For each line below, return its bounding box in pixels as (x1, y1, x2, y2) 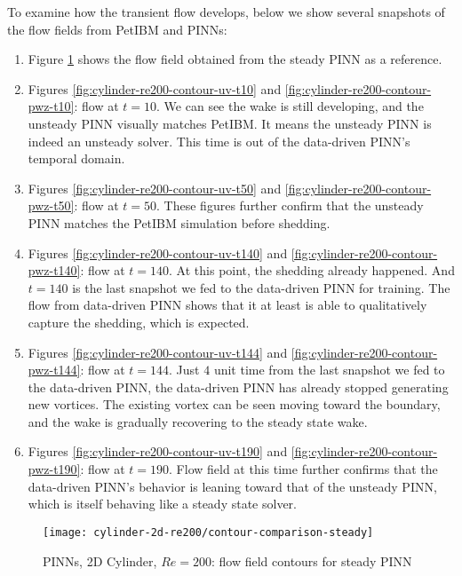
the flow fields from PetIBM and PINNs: (7, 20, 227, 38)
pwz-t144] (28, 360, 81, 379)
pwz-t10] (28, 97, 75, 115)
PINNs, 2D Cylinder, (43, 551, 157, 570)
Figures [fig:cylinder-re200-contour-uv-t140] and (28, 243, 288, 262)
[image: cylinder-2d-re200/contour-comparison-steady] (43, 525, 374, 539)
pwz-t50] (28, 196, 75, 215)
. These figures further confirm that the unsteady (156, 196, 424, 215)
